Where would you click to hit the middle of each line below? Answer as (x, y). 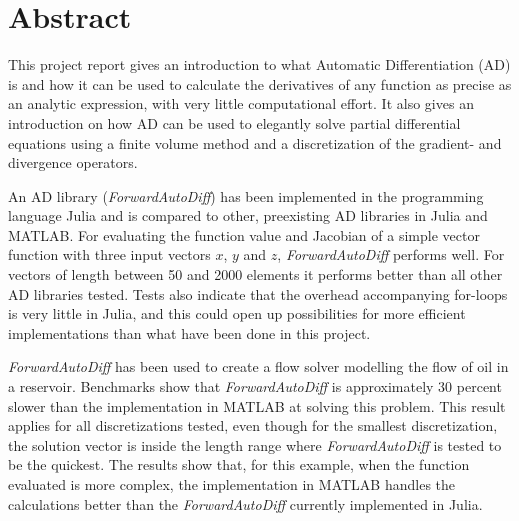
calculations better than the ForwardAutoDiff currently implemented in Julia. (245, 503)
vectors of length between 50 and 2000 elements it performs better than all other (255, 274)
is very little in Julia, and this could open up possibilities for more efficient (237, 313)
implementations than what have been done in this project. (189, 332)
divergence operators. (73, 162)
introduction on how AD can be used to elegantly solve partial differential (234, 122)
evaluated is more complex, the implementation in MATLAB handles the (232, 484)
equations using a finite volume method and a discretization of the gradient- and (255, 142)
